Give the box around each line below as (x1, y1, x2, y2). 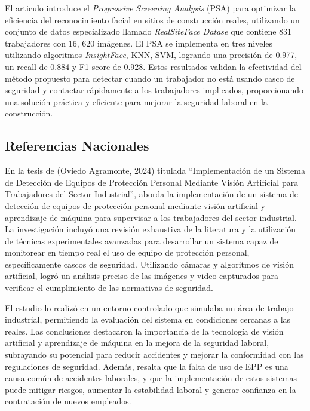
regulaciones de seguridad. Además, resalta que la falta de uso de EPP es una (5, 360, 288, 372)
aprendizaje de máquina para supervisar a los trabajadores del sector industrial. (5, 211, 297, 223)
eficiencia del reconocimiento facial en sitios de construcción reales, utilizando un (5, 13, 300, 26)
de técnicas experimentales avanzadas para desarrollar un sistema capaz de (5, 234, 278, 247)
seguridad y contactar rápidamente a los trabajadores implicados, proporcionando (5, 84, 303, 96)
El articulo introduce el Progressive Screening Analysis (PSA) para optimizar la (5, 2, 296, 14)
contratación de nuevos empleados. (5, 395, 131, 407)
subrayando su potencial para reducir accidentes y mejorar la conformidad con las (5, 348, 304, 361)
